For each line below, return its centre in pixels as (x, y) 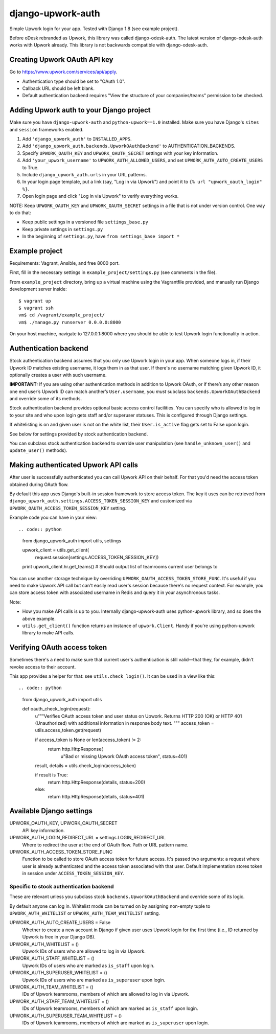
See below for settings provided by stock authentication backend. (79, 434)
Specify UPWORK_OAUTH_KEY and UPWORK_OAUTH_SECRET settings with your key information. (120, 153)
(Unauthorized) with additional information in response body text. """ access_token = (124, 723)
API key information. (43, 830)
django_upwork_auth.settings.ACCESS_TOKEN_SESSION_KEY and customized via (101, 501)
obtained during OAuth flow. (39, 484)
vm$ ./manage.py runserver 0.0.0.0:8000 (70, 322)
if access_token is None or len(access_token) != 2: (88, 740)
